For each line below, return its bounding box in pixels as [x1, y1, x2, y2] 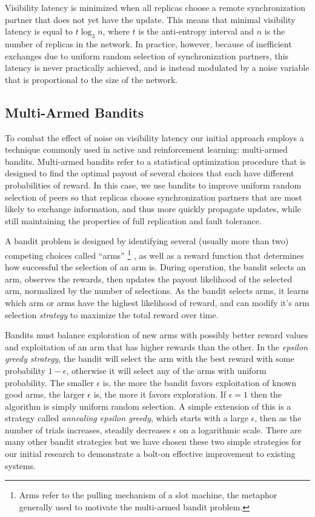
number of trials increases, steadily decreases [5, 423, 171, 436]
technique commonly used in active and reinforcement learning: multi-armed [5, 143, 288, 156]
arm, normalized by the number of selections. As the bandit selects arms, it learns [5, 284, 309, 297]
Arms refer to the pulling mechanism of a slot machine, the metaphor [19, 489, 277, 501]
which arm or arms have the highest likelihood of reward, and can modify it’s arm [5, 296, 310, 309]
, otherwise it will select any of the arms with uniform [66, 364, 267, 376]
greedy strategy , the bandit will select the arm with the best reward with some [5, 352, 294, 365]
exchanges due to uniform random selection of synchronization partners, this [5, 49, 289, 62]
